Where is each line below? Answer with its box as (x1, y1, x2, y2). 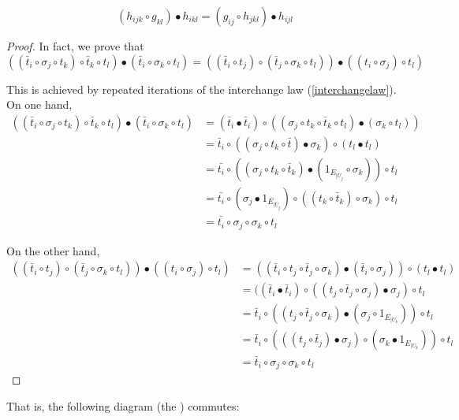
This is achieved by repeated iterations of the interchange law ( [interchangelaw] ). (6, 80, 397, 97)
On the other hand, (6, 242, 100, 258)
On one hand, (6, 96, 73, 113)
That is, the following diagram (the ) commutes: (6, 397, 240, 414)
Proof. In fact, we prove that (6, 38, 144, 54)
